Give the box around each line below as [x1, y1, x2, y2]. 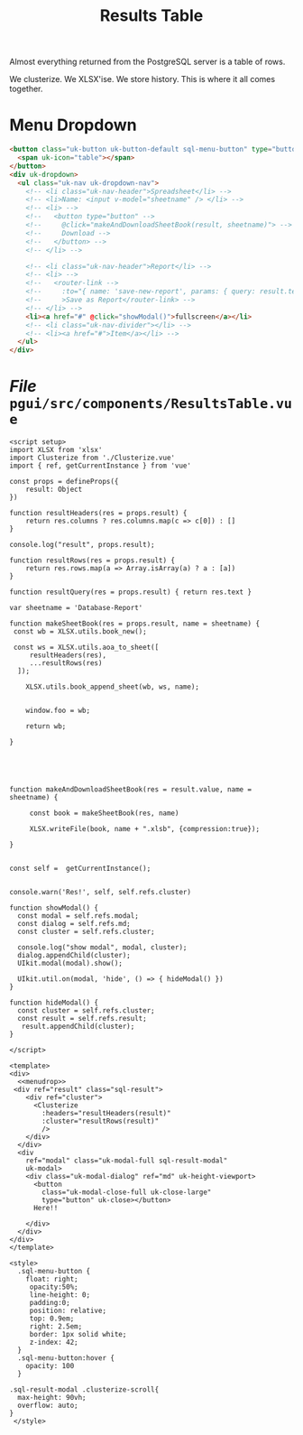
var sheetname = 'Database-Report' [9, 604, 143, 613]
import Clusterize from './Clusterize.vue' [9, 453, 176, 463]
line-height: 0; [29, 1291, 91, 1300]
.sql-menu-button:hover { [17, 1354, 115, 1363]
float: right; [25, 1274, 78, 1284]
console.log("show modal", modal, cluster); [17, 943, 188, 952]
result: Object [25, 485, 83, 495]
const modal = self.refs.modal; [17, 912, 140, 921]
